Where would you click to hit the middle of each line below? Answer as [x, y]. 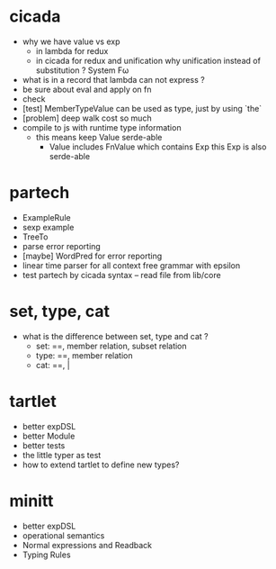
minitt [31, 501]
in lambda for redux [72, 50]
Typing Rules [46, 555]
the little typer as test [62, 455]
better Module [49, 436]
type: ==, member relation [84, 355]
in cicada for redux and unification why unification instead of [148, 60]
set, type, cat [60, 312]
